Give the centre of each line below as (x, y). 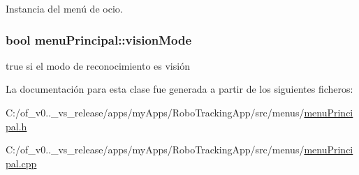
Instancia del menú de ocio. (64, 8)
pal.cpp (21, 163)
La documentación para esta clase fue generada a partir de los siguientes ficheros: (179, 89)
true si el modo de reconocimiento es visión (98, 65)
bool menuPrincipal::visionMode (99, 39)
